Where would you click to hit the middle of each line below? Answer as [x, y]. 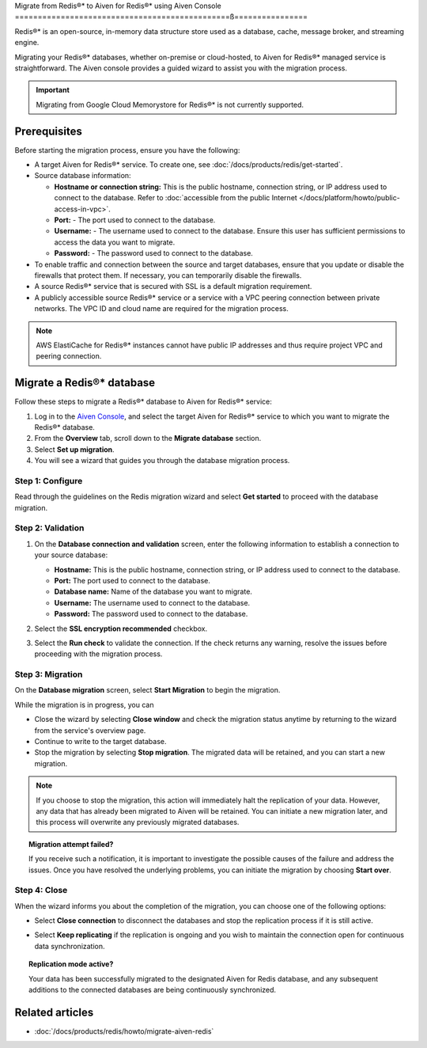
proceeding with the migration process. [98, 654]
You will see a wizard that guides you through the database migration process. [162, 461]
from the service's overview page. [90, 730]
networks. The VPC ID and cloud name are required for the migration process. [161, 309]
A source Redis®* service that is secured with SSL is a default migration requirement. [173, 287]
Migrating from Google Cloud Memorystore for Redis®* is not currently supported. [170, 104]
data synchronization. [70, 946]
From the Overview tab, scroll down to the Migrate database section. [148, 439]
